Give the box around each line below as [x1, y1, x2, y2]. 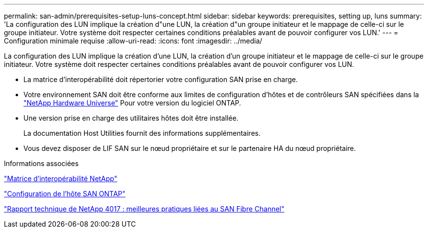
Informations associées [4, 159, 79, 168]
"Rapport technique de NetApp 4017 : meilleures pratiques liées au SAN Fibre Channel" [4, 205, 285, 213]
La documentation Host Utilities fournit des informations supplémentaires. [23, 129, 261, 137]
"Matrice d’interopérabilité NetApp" [4, 174, 117, 183]
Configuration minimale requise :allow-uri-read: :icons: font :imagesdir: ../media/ [4, 37, 262, 45]
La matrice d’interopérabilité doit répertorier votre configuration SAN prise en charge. [23, 75, 298, 84]
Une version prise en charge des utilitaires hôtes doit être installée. [23, 114, 238, 122]
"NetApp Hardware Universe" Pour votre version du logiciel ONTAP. [23, 99, 241, 107]
